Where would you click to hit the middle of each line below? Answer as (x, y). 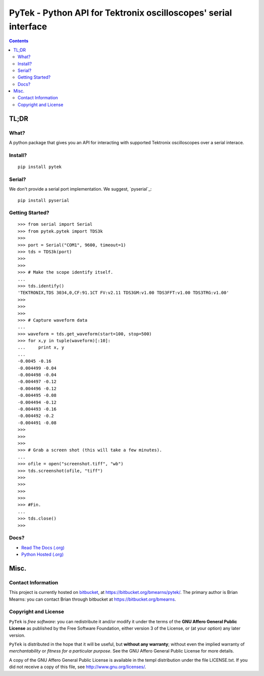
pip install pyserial (44, 200)
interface (28, 26)
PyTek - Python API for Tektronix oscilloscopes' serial (121, 13)
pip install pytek (40, 167)
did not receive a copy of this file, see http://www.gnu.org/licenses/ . (77, 667)
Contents (19, 41)
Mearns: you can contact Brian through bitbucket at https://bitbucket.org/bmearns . (92, 599)
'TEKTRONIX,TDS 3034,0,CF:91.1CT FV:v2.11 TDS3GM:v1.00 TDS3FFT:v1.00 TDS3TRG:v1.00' (123, 293)
